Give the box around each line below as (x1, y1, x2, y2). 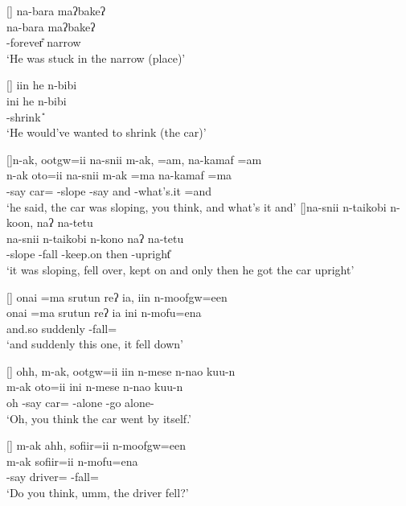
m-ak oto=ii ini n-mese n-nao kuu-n (6, 378, 183, 395)
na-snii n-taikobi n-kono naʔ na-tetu (6, 229, 184, 246)
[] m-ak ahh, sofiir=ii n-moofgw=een (6, 437, 186, 454)
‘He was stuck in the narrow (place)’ (6, 49, 186, 66)
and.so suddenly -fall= (6, 319, 117, 336)
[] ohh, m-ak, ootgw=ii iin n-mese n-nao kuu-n (6, 362, 236, 379)
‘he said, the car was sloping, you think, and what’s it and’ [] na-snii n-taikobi (6, 198, 387, 215)
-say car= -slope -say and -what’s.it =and (6, 182, 212, 199)
